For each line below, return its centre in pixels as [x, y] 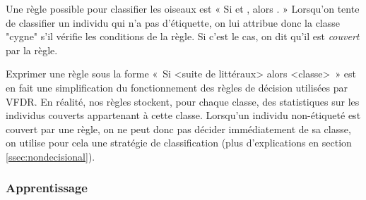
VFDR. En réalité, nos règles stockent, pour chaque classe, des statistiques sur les [183, 101]
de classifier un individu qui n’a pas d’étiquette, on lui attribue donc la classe [173, 22]
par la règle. [32, 50]
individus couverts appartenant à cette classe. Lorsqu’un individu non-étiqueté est [183, 115]
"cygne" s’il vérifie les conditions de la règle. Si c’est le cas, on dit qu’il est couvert [183, 36]
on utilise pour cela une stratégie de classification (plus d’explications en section [179, 143]
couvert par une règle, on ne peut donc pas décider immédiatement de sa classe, [178, 129]
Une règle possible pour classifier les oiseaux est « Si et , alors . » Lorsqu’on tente [183, 8]
